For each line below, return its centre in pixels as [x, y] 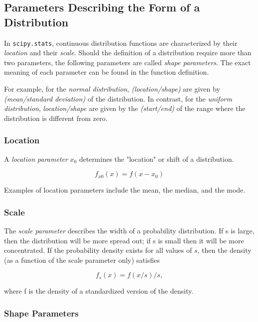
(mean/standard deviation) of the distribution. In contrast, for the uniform [118, 98]
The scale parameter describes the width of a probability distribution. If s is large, [129, 231]
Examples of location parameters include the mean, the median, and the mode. [125, 190]
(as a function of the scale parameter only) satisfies [82, 260]
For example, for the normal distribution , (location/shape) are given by [112, 89]
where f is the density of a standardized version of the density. [99, 291]
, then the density [224, 250]
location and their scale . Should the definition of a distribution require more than [128, 53]
